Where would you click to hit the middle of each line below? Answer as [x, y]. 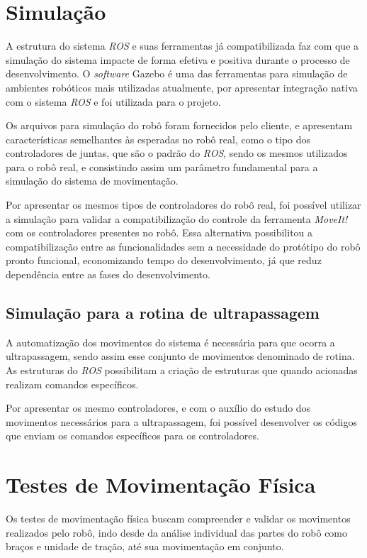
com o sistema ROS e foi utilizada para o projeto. [113, 101]
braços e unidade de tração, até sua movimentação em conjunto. [145, 546]
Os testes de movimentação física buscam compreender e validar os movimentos [178, 519]
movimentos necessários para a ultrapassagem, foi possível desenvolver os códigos [181, 421]
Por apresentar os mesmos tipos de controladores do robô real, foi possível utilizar [183, 205]
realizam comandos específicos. [72, 384]
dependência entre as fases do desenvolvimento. [108, 274]
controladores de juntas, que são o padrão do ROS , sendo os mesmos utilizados [177, 153]
